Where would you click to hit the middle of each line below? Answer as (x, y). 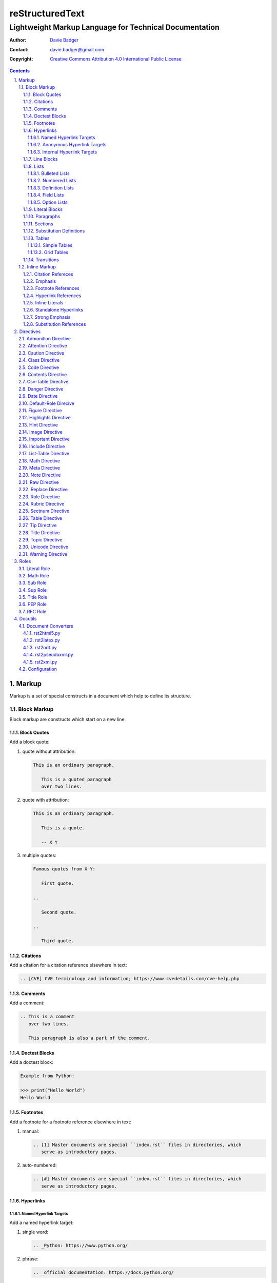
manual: (31, 1131)
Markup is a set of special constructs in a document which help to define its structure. (100, 696)
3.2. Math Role (34, 575)
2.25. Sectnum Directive (44, 511)
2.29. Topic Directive (41, 539)
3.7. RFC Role (33, 611)
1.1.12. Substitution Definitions (54, 231)
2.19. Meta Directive (39, 468)
